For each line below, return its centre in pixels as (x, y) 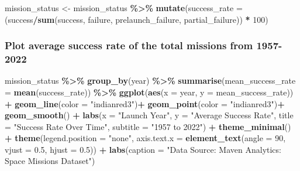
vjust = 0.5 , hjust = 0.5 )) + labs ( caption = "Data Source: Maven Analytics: (143, 149)
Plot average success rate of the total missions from (129, 45)
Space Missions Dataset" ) (50, 161)
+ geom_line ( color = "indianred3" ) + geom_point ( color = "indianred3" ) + (145, 103)
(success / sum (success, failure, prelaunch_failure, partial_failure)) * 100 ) (137, 19)
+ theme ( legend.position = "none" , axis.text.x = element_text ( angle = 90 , (145, 138)
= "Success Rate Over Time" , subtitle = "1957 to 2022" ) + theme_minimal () (148, 126)
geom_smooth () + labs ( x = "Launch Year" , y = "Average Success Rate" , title (149, 115)
